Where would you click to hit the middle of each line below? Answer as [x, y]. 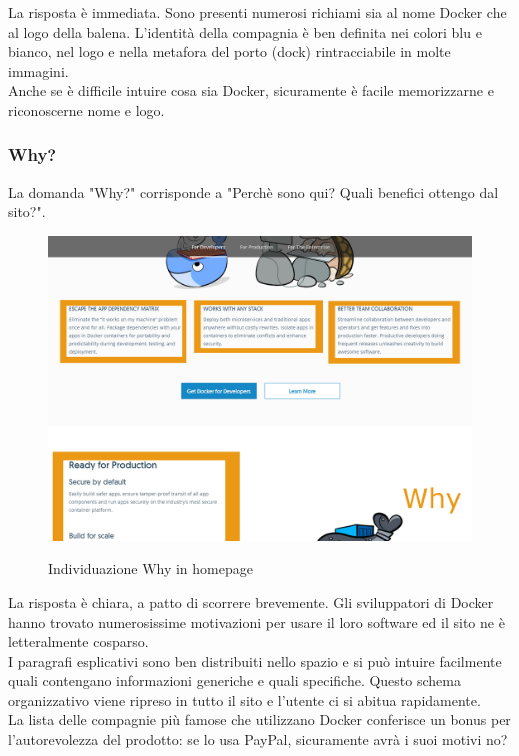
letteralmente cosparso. [78, 641]
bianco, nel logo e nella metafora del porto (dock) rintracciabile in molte [229, 51]
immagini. [38, 70]
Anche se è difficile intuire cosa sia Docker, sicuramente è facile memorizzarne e [251, 90]
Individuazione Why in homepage [150, 568]
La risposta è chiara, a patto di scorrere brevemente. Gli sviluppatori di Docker [251, 601]
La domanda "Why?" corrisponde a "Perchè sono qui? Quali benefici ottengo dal [253, 191]
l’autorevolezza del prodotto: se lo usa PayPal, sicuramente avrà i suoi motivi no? [258, 739]
